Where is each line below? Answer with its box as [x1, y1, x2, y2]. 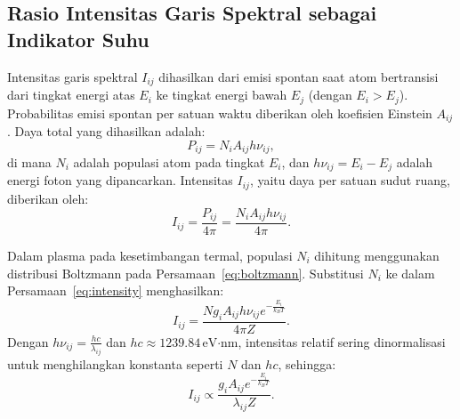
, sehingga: [278, 354, 336, 373]
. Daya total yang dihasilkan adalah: [7, 121, 206, 140]
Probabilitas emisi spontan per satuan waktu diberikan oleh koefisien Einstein [7, 103, 432, 122]
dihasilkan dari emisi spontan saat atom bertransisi [158, 67, 439, 85]
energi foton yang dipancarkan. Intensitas [7, 171, 233, 189]
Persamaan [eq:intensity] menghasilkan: [7, 281, 224, 300]
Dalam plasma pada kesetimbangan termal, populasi [7, 246, 293, 264]
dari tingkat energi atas [7, 85, 135, 104]
